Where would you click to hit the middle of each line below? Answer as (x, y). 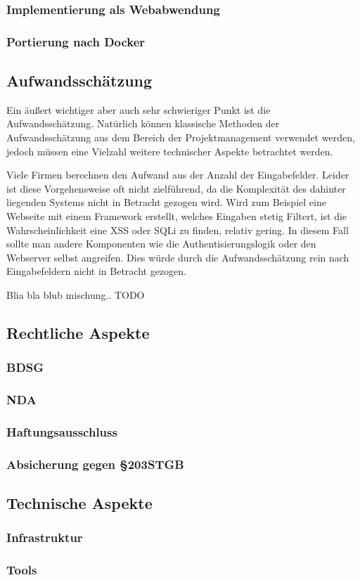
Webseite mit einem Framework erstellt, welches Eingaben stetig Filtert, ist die (177, 216)
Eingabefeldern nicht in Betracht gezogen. (96, 271)
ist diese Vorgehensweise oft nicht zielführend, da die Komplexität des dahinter (176, 188)
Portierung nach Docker (76, 41)
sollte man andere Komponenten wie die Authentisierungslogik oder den (161, 244)
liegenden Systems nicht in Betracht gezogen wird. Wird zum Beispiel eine (166, 202)
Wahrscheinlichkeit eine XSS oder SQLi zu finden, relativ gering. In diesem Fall (178, 230)
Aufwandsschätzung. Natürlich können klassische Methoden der (143, 123)
